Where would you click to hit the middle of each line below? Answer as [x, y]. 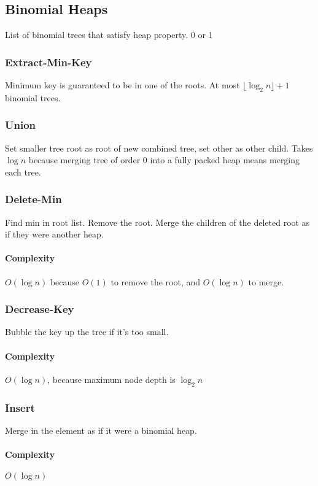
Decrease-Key [40, 309]
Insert [20, 407]
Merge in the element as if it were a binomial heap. [101, 430]
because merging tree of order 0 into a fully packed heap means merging [164, 160]
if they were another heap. [54, 234]
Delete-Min [33, 199]
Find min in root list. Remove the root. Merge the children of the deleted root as [157, 222]
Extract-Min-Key [48, 62]
